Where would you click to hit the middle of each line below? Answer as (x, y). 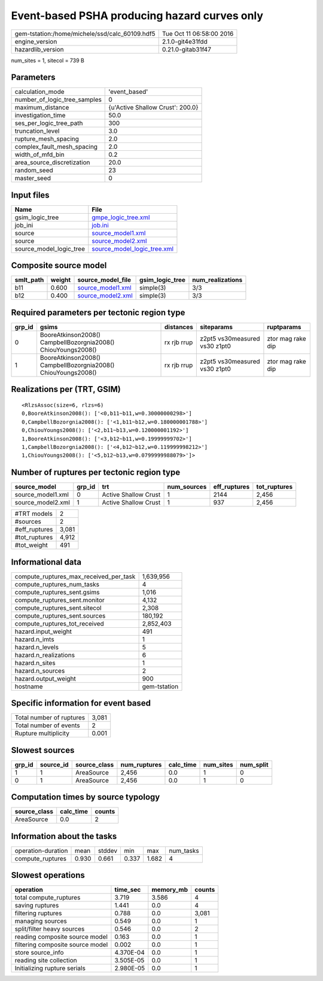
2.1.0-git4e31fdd (185, 41)
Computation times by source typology (86, 797)
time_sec (128, 890)
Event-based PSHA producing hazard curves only (137, 16)
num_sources (187, 487)
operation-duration (41, 851)
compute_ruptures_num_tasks (57, 584)
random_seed (34, 171)
